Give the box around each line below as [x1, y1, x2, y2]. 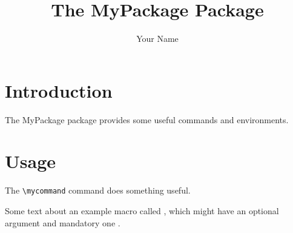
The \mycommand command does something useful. [5, 184, 191, 197]
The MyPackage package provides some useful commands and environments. [5, 113, 289, 126]
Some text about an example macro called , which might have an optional [5, 204, 279, 217]
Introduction [5, 78, 113, 103]
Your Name [136, 32, 179, 45]
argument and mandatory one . [5, 216, 120, 229]
